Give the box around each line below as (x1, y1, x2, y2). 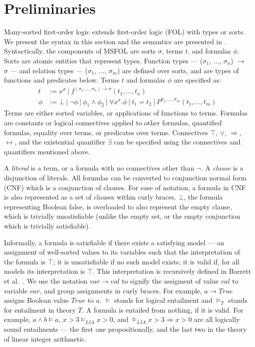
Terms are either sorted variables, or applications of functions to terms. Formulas (4, 108, 248, 118)
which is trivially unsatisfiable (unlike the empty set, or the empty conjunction (4, 211, 240, 221)
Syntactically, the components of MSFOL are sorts (4, 46, 156, 56)
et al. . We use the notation (4, 275, 88, 286)
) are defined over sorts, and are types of (117, 65, 239, 75)
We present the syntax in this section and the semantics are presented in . (4, 36, 227, 46)
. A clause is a (201, 163, 244, 173)
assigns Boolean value (4, 295, 69, 305)
